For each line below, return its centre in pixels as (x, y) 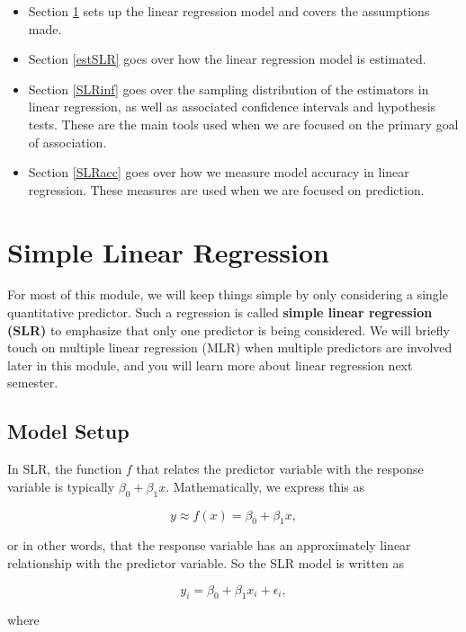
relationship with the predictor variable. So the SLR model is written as (206, 563)
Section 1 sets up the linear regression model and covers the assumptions (229, 11)
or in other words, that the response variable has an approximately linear (209, 545)
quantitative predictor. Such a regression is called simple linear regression (220, 312)
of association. (67, 142)
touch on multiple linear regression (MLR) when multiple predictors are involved (230, 347)
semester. (33, 383)
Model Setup (68, 431)
